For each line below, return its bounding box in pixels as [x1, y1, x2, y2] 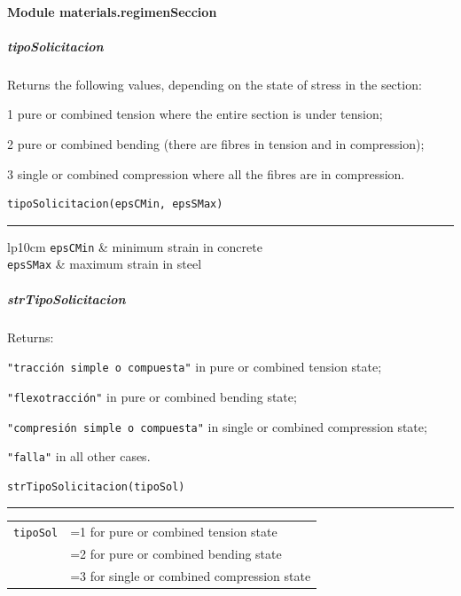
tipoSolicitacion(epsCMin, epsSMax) [7, 198, 223, 211]
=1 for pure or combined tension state [70, 522, 277, 541]
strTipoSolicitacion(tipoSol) [7, 480, 185, 493]
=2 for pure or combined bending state [70, 545, 282, 563]
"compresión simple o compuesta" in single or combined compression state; [7, 417, 427, 435]
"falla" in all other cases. [7, 447, 151, 466]
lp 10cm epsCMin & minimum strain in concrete [7, 237, 262, 255]
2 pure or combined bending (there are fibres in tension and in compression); [7, 134, 425, 153]
